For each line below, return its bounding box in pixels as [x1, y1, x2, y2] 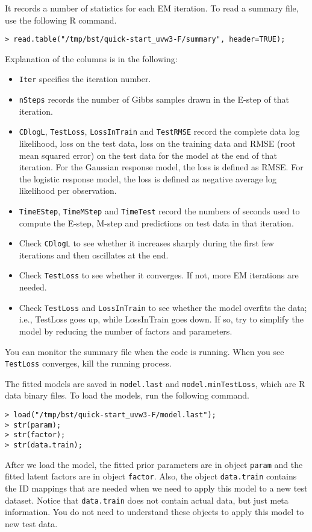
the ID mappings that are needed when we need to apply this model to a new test [5, 482, 308, 494]
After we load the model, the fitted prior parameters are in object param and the [5, 458, 303, 470]
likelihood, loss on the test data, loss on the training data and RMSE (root [19, 137, 296, 149]
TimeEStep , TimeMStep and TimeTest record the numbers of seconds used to [19, 204, 300, 217]
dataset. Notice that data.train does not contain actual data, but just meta [5, 493, 289, 506]
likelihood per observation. [19, 184, 117, 197]
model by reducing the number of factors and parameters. [19, 324, 232, 337]
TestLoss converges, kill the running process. [5, 357, 172, 370]
